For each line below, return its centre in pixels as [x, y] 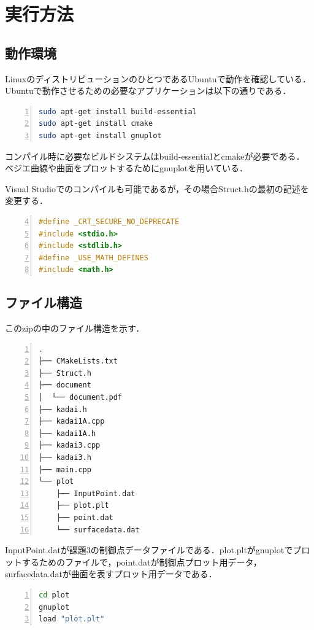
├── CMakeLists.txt [78, 361]
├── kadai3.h [65, 458]
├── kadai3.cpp [70, 445]
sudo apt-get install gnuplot [100, 135]
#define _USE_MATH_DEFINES [94, 258]
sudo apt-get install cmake [96, 124]
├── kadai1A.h [67, 433]
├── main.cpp [65, 469]
